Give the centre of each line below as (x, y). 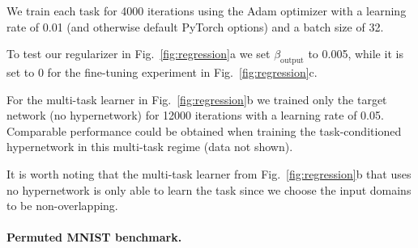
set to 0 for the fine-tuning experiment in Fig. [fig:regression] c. (162, 71)
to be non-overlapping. (62, 206)
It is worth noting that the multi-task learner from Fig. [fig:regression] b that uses (209, 173)
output (292, 60)
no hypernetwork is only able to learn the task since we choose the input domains (209, 189)
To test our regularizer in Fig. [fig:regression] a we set (139, 54)
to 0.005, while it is (356, 54)
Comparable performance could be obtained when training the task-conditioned (204, 130)
